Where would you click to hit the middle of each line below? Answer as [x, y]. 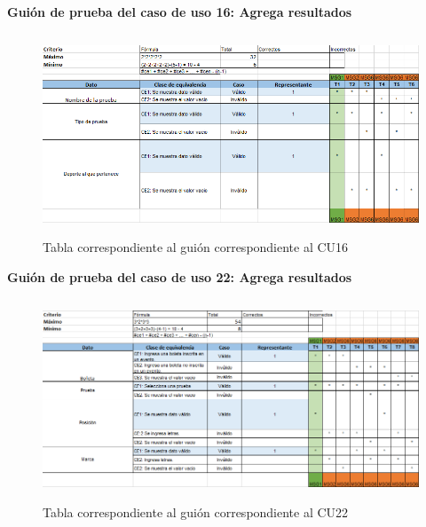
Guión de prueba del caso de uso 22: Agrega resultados [180, 276]
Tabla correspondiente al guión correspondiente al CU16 [196, 246]
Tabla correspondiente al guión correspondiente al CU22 [196, 511]
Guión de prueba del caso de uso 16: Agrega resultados [180, 12]
